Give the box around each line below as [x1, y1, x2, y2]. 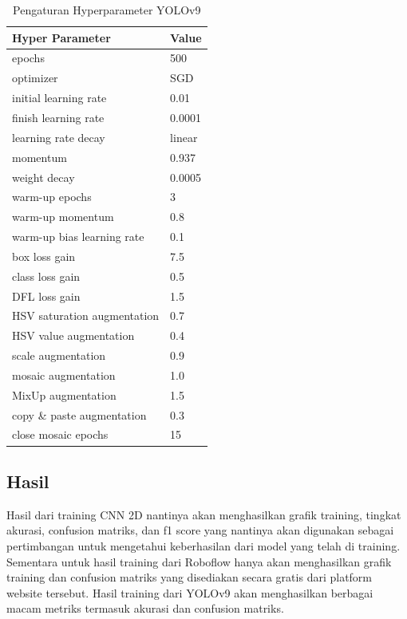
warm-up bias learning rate [12, 228, 144, 245]
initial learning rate [12, 89, 107, 106]
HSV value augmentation [12, 327, 135, 344]
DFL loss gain [12, 287, 81, 304]
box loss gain [12, 247, 76, 264]
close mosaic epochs [12, 426, 109, 443]
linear [170, 128, 198, 145]
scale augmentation [12, 347, 106, 364]
